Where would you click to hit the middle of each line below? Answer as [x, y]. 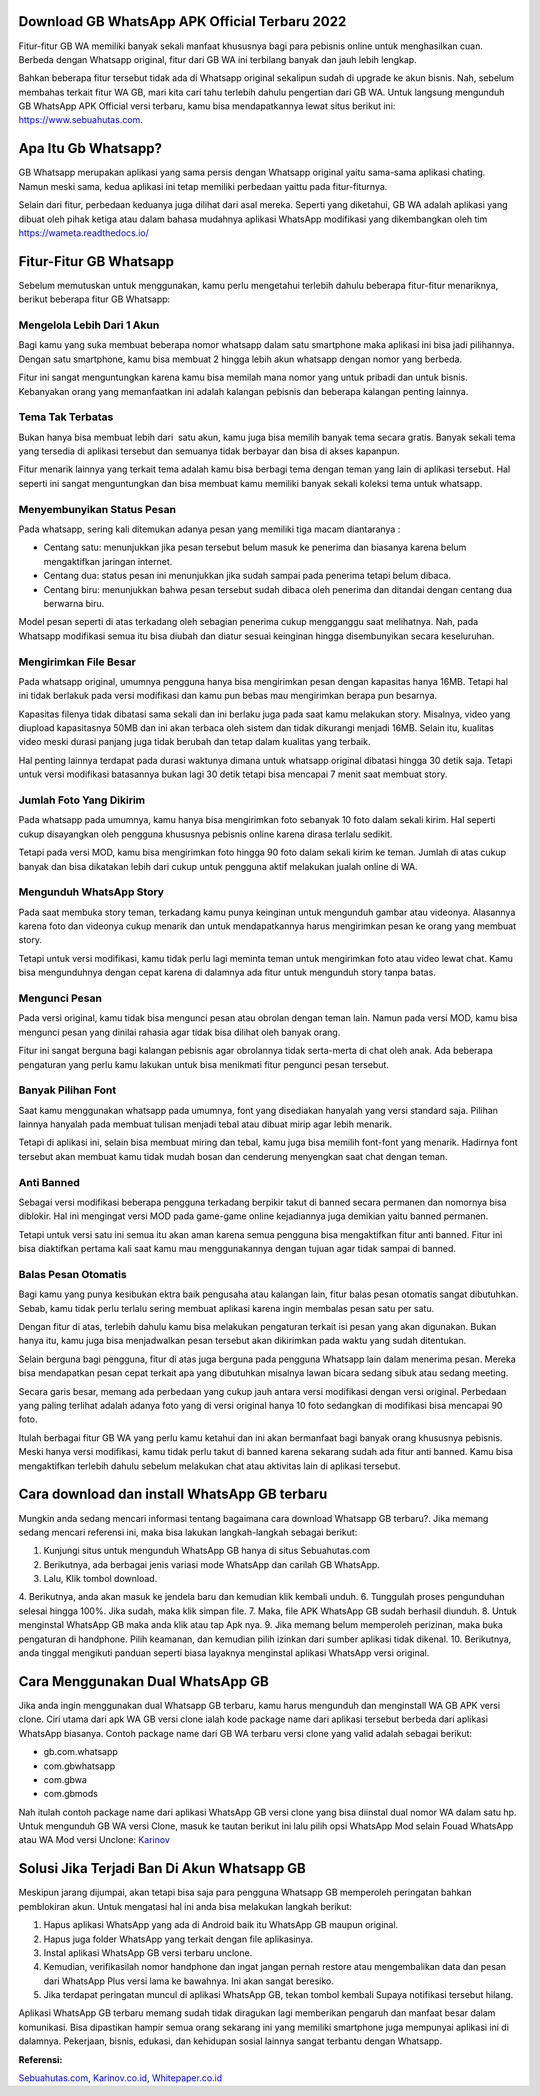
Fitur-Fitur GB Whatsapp [96, 261]
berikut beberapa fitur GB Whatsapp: [94, 299]
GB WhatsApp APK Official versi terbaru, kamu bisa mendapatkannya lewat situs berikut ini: [207, 106]
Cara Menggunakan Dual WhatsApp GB [143, 1681]
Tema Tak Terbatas [66, 417]
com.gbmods [71, 1794]
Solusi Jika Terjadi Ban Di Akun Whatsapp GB [162, 1868]
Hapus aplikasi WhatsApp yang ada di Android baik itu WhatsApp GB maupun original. [221, 1925]
